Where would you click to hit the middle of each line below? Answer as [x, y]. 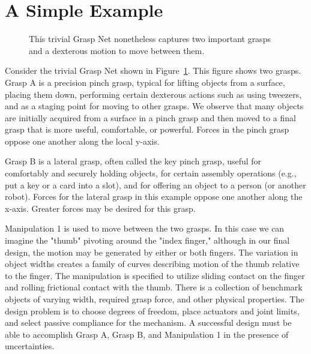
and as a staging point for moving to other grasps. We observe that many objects [154, 106]
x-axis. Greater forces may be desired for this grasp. [100, 208]
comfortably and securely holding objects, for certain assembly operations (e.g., [151, 173]
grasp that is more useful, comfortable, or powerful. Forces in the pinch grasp [147, 129]
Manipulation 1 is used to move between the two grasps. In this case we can [145, 228]
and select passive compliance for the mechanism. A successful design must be [148, 322]
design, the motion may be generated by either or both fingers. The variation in [152, 252]
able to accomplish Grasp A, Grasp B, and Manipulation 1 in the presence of [147, 334]
